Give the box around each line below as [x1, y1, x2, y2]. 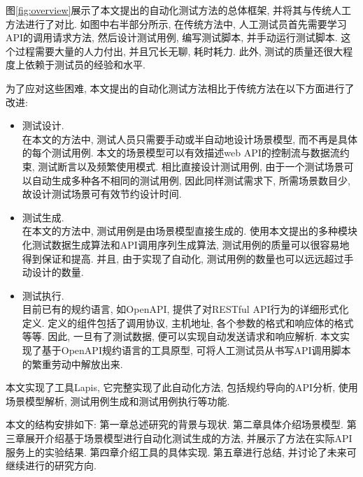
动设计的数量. [22, 265, 84, 279]
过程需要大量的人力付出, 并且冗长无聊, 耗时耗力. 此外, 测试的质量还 [15, 43, 324, 58]
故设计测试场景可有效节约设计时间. [22, 186, 182, 201]
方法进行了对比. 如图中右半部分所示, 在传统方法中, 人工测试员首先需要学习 [6, 16, 347, 31]
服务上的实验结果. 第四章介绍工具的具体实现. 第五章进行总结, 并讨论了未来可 [6, 444, 357, 459]
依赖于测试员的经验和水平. [24, 57, 145, 72]
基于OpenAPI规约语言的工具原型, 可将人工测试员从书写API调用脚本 [41, 343, 351, 358]
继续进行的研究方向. [6, 458, 97, 473]
